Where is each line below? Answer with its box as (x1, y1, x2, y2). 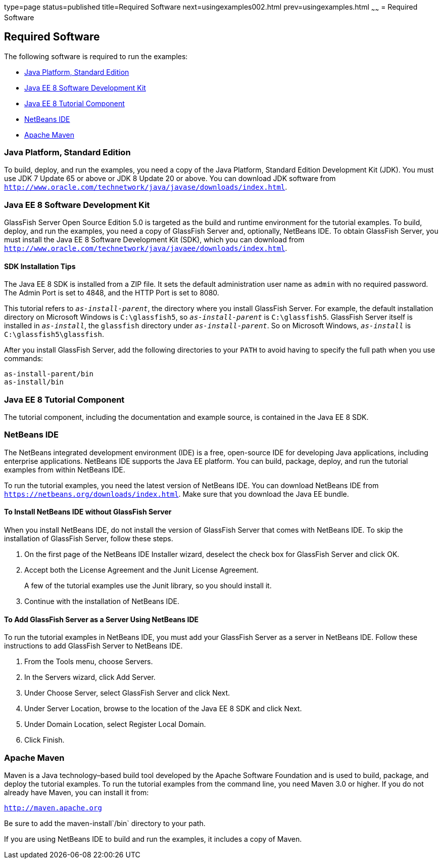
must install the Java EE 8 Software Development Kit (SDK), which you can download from (4, 235, 305, 244)
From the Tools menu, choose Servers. (24, 657, 153, 666)
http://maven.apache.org (4, 804, 102, 812)
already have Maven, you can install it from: (4, 788, 149, 797)
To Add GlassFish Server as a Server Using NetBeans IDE (4, 615, 199, 624)
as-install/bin (4, 378, 64, 386)
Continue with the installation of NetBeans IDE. (24, 597, 179, 606)
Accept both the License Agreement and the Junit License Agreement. (24, 566, 259, 575)
